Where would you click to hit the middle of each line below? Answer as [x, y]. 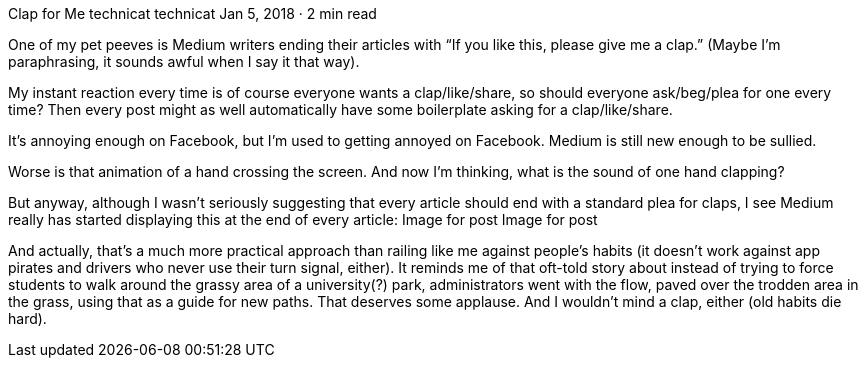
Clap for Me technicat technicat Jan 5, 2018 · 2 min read [192, 13]
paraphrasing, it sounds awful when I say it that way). [184, 61]
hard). [27, 318]
